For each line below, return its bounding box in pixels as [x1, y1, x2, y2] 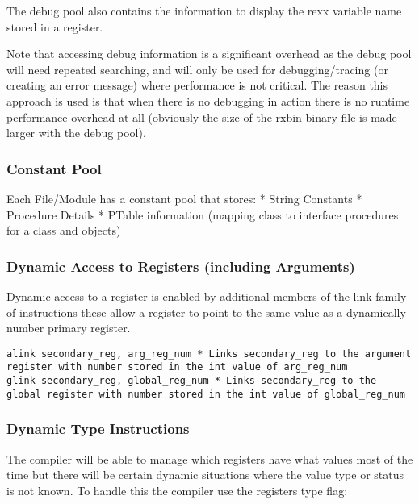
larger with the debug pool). [6, 124, 146, 141]
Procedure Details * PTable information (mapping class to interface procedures [6, 206, 399, 223]
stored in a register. [6, 18, 103, 35]
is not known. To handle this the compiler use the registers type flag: [6, 481, 348, 498]
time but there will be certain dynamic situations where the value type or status [6, 466, 404, 483]
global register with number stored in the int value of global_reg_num [6, 388, 405, 400]
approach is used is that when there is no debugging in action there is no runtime [6, 92, 410, 109]
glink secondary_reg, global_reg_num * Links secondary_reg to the [6, 375, 377, 387]
